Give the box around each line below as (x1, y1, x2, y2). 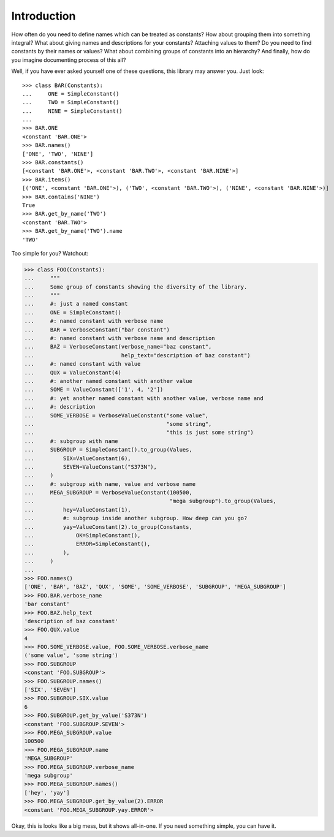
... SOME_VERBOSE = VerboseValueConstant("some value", (24, 412, 209, 419)
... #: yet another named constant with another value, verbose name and (24, 395, 264, 401)
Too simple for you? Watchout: (11, 249, 89, 257)
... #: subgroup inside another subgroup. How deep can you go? (24, 515, 248, 522)
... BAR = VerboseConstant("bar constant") (24, 326, 170, 333)
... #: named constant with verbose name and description (24, 335, 215, 342)
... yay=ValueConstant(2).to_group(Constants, (24, 523, 192, 530)
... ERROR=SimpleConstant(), (24, 540, 151, 548)
